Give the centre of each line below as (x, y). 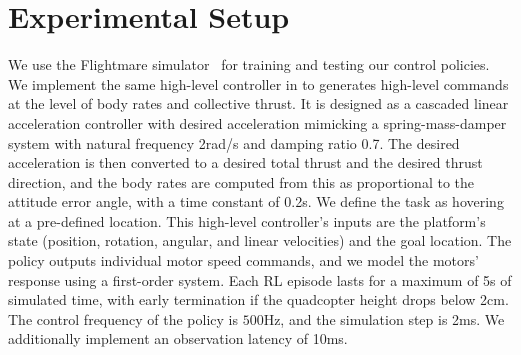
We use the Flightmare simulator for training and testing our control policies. (249, 64)
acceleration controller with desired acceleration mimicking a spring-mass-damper (257, 122)
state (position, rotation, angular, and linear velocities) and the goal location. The (260, 240)
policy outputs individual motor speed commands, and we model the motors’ (243, 260)
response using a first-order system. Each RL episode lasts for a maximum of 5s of (260, 279)
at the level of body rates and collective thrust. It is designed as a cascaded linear (258, 103)
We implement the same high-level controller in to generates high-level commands (258, 83)
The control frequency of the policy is (123, 318)
